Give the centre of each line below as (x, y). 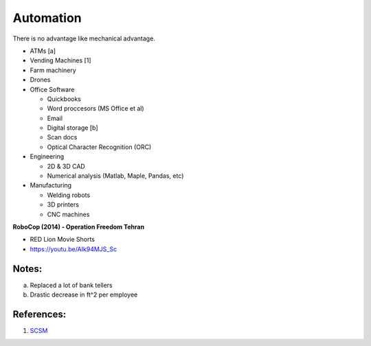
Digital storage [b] (72, 128)
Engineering (47, 157)
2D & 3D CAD (66, 166)
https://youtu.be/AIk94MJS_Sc (73, 249)
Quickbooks (64, 99)
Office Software (52, 89)
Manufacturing (51, 185)
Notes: (27, 269)
